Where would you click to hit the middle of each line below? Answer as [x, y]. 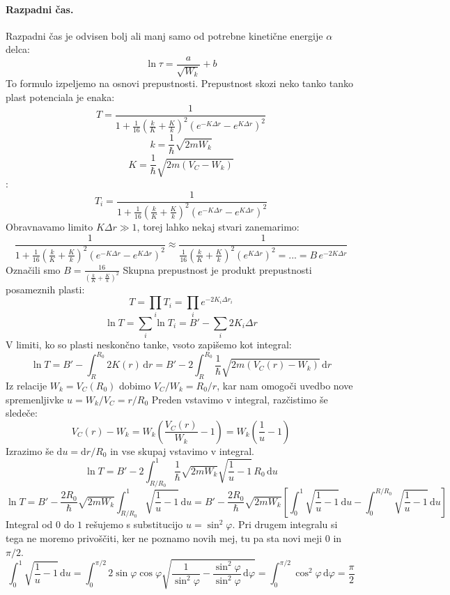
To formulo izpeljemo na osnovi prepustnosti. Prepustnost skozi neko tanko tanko [179, 83]
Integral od [29, 524]
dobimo [135, 385]
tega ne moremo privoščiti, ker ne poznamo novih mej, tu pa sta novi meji [164, 538]
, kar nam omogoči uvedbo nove [285, 385]
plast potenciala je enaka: [60, 97]
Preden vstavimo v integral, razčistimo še [240, 399]
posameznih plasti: [45, 289]
